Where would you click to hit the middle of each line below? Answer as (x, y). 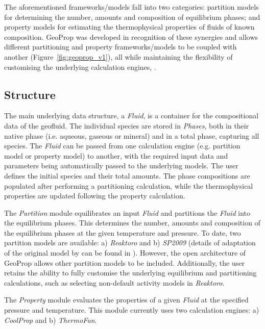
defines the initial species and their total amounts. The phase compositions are (127, 175)
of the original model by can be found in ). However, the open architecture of (125, 253)
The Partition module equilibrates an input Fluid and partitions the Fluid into (127, 212)
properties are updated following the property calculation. (95, 196)
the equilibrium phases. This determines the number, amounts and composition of (132, 223)
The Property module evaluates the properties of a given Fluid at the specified (126, 300)
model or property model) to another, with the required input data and (116, 155)
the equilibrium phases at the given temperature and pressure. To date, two (123, 232)
